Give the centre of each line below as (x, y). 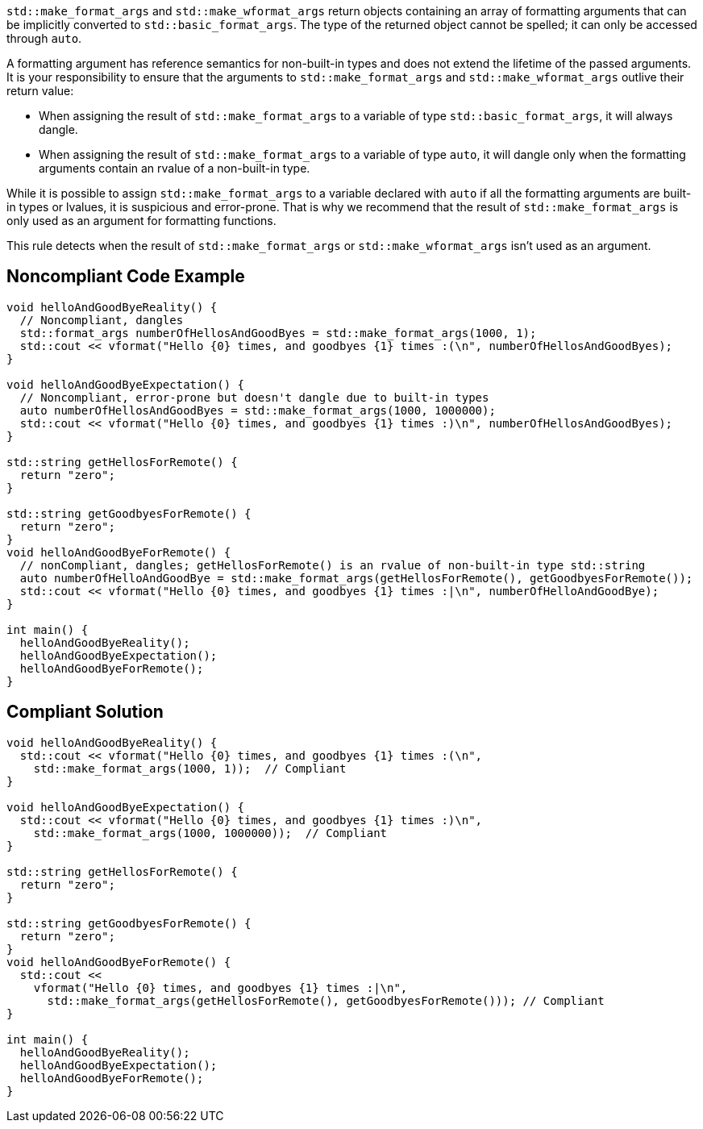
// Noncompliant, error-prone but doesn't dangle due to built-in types (254, 397)
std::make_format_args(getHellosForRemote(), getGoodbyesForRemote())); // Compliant (326, 1000)
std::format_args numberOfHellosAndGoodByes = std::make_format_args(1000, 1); (278, 333)
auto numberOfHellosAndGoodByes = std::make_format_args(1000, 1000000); (258, 410)
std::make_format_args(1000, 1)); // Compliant (190, 768)
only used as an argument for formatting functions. (141, 221)
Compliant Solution (85, 712)
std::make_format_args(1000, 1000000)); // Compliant (210, 833)
